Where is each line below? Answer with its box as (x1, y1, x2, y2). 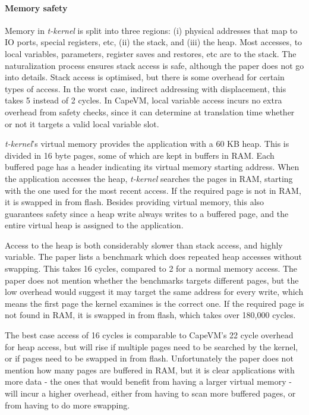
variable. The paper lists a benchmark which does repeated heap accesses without (5, 250, 302, 263)
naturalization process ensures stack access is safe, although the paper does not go (5, 59, 304, 71)
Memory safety (5, 1, 68, 14)
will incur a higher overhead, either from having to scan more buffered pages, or (5, 387, 296, 400)
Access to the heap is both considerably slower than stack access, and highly (5, 238, 283, 251)
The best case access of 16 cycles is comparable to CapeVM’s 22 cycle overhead (5, 329, 294, 341)
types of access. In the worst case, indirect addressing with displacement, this (5, 82, 286, 95)
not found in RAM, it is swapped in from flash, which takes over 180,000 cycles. (5, 309, 296, 321)
